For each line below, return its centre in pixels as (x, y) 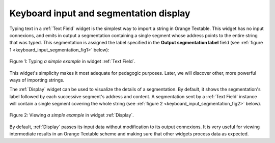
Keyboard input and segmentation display (100, 13)
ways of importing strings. (37, 80)
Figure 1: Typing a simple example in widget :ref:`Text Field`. (73, 62)
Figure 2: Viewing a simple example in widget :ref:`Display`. (72, 115)
